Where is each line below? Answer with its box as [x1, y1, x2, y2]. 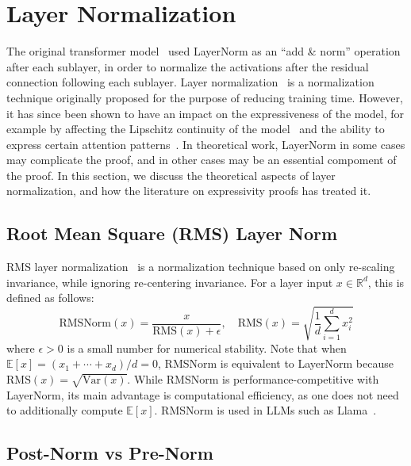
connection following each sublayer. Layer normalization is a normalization [6, 74, 375, 90]
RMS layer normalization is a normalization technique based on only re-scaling [6, 258, 395, 275]
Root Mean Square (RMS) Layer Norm [6, 221, 338, 246]
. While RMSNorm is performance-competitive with [127, 370, 379, 387]
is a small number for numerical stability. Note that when [67, 339, 347, 356]
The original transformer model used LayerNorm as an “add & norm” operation [6, 43, 401, 59]
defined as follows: [6, 289, 94, 306]
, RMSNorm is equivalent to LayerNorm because [158, 355, 394, 372]
